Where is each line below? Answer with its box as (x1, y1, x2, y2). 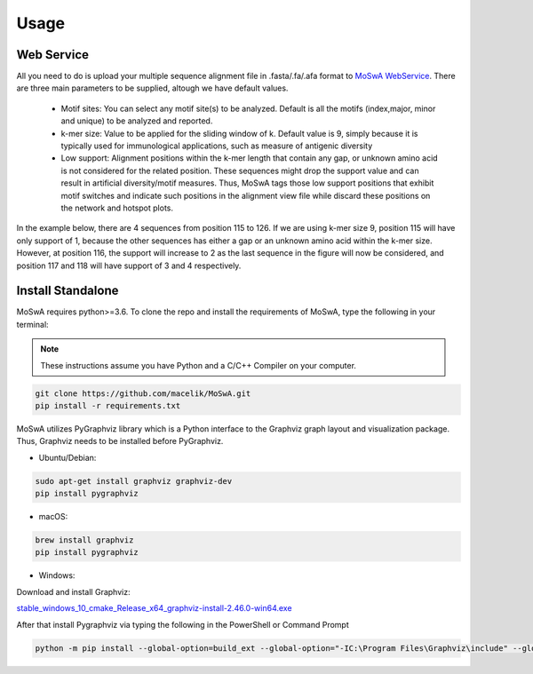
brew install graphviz (35, 535, 134, 545)
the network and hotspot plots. (60, 202, 173, 213)
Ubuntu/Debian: (38, 452, 97, 463)
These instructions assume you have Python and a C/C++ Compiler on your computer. (40, 360, 357, 370)
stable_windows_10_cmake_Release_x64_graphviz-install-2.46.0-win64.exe (16, 603, 292, 614)
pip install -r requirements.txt (35, 400, 181, 410)
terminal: (16, 319, 49, 329)
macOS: (38, 511, 68, 522)
